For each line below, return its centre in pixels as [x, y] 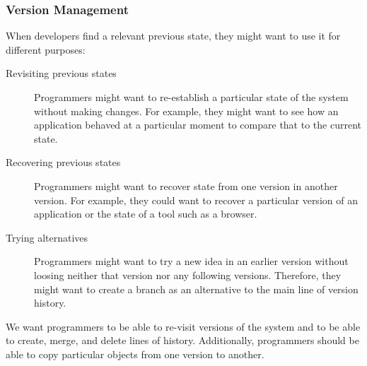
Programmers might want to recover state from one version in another [186, 185]
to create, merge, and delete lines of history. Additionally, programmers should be [182, 340]
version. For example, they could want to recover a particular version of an [196, 200]
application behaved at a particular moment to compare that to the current [198, 125]
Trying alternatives [47, 237]
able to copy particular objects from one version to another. [135, 354]
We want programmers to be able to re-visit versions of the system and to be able [183, 326]
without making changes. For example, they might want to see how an [186, 111]
